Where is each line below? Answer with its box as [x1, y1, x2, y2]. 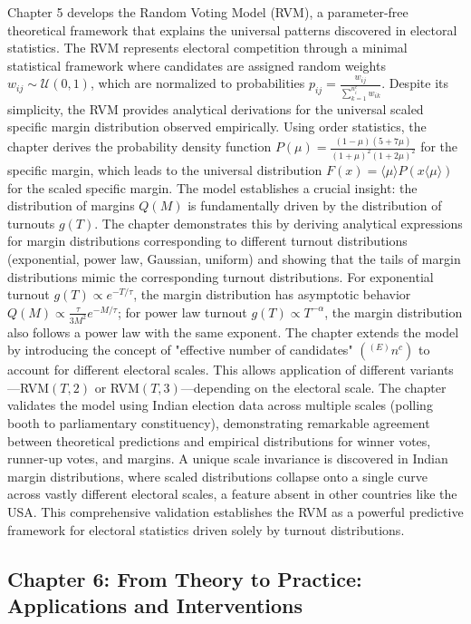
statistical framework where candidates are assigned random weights [7, 55, 386, 74]
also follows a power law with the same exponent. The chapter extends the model [7, 322, 459, 341]
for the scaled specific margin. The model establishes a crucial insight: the [7, 178, 418, 197]
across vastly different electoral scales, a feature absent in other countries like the [7, 484, 457, 503]
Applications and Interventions [7, 590, 303, 619]
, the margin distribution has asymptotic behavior [133, 285, 411, 304]
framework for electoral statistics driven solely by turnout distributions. [7, 520, 405, 539]
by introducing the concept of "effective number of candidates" [7, 340, 353, 359]
